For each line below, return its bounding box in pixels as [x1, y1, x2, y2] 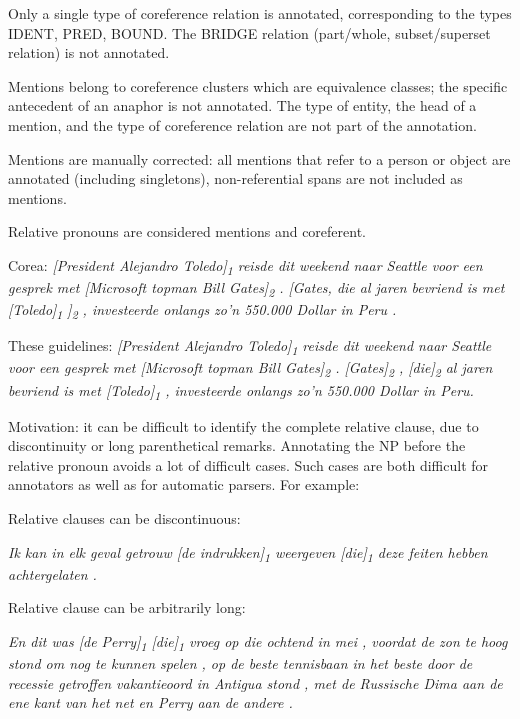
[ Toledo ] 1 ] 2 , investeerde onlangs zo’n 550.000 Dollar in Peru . [8, 299, 397, 322]
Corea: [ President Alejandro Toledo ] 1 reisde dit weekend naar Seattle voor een [8, 254, 483, 278]
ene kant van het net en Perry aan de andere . [8, 692, 293, 713]
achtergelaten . [8, 563, 97, 584]
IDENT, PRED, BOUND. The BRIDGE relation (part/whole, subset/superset [8, 22, 491, 43]
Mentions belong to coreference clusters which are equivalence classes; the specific [8, 75, 508, 96]
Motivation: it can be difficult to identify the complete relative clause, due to [8, 415, 479, 436]
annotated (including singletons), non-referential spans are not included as [8, 168, 463, 189]
